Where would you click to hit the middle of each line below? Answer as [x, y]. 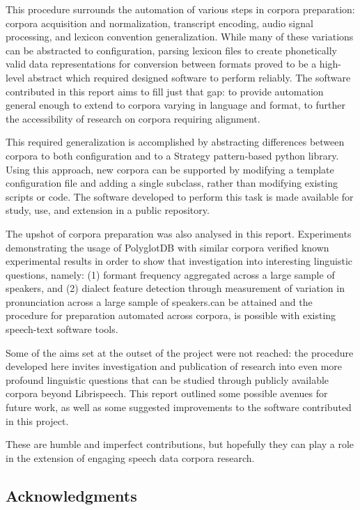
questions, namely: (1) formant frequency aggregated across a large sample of [170, 274]
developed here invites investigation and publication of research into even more [174, 366]
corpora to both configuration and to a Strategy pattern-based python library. [172, 155]
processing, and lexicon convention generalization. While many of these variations [180, 37]
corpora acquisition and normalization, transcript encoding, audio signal [159, 23]
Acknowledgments [71, 495]
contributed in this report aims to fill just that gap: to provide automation [165, 91]
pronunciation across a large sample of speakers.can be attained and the [159, 301]
